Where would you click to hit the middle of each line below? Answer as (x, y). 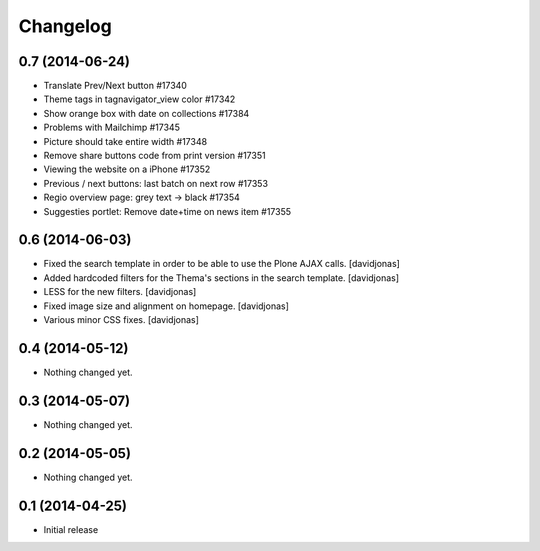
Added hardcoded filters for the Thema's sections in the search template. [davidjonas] (221, 277)
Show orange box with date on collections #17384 (146, 113)
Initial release (71, 529)
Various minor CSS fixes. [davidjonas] (121, 320)
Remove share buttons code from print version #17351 (154, 156)
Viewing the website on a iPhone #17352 (127, 169)
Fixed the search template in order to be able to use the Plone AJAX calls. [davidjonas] (221, 264)
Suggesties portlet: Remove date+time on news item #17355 (167, 211)
